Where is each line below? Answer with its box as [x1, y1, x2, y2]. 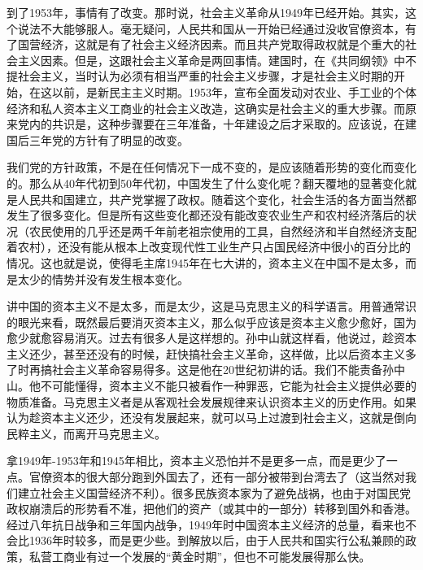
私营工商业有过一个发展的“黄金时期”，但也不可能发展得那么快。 [28, 548, 371, 564]
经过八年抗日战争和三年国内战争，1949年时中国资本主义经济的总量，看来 [7, 516, 394, 533]
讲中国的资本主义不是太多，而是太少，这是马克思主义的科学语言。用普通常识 [7, 298, 416, 315]
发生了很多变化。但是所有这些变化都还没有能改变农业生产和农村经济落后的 [7, 207, 405, 224]
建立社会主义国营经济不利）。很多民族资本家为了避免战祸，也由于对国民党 [17, 484, 411, 501]
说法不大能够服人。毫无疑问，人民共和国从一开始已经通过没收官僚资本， [17, 20, 405, 37]
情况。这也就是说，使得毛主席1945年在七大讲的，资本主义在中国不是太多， [7, 254, 405, 271]
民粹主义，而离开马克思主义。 [7, 424, 166, 442]
